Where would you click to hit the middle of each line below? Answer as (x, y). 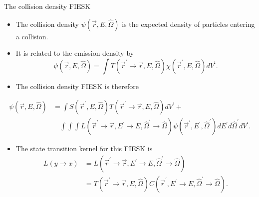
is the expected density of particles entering (188, 24)
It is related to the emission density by (75, 53)
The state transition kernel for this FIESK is (84, 148)
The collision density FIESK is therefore (77, 86)
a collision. (32, 36)
